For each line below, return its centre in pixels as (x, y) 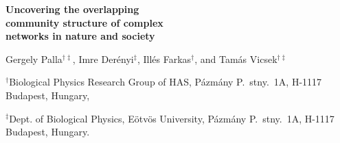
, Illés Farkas (164, 58)
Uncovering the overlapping (72, 9)
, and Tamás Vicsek (236, 58)
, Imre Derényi (103, 58)
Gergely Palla (34, 58)
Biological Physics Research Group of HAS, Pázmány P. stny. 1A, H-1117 (166, 82)
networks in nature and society (80, 36)
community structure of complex (84, 22)
